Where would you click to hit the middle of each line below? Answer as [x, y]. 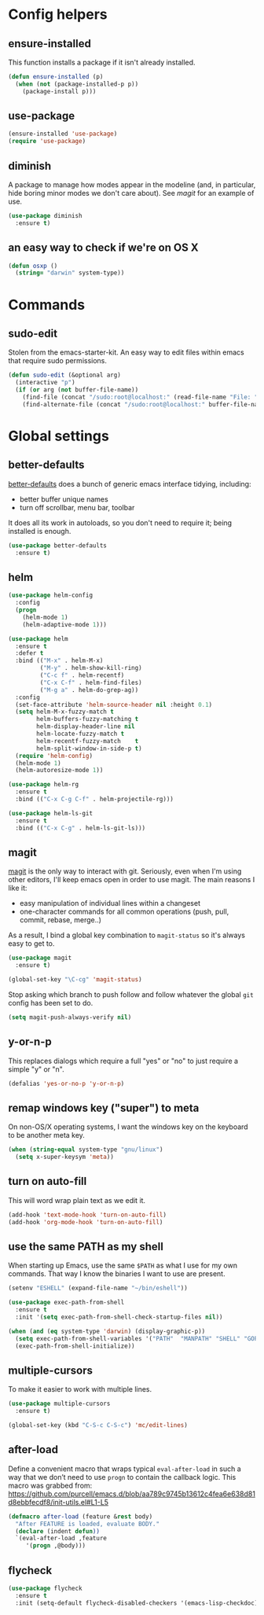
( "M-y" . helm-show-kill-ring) [91, 668]
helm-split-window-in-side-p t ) [90, 749]
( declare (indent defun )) [58, 1531]
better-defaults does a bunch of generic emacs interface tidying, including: [130, 484]
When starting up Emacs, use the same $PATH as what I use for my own [123, 1266]
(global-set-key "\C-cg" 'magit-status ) [75, 980]
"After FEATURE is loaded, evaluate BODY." [87, 1524]
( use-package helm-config [50, 595]
